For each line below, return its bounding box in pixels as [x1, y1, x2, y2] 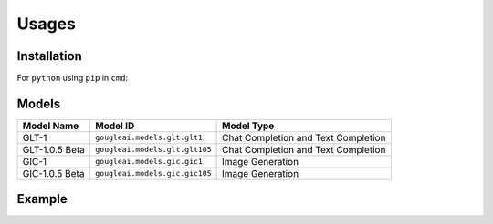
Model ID [95, 119, 135, 132]
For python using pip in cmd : [16, 73, 128, 84]
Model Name [22, 119, 79, 132]
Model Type [222, 119, 275, 132]
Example [16, 191, 68, 207]
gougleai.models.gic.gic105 [95, 168, 212, 178]
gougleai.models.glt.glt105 [95, 145, 212, 155]
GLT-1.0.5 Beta [22, 143, 86, 156]
